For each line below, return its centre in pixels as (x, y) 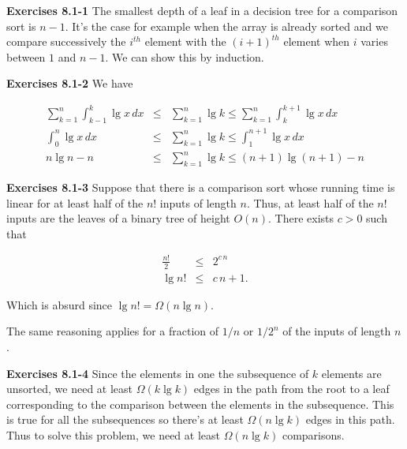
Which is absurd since (60, 304)
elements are (351, 373)
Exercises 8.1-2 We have (70, 83)
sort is (21, 26)
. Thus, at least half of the (310, 202)
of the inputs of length (337, 331)
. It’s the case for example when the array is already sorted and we (226, 26)
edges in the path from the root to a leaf (291, 389)
